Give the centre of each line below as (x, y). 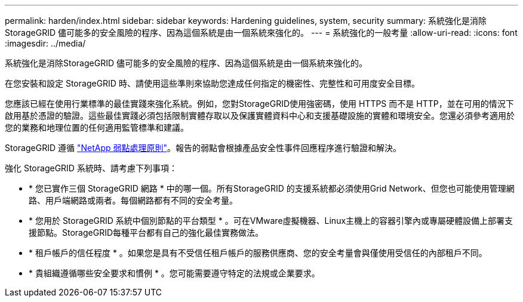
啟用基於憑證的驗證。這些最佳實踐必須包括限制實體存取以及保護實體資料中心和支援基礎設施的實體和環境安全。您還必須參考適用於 (260, 115)
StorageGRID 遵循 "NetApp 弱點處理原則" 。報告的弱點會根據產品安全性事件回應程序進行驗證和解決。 (203, 148)
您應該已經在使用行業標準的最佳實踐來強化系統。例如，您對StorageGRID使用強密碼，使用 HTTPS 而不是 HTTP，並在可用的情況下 (259, 104)
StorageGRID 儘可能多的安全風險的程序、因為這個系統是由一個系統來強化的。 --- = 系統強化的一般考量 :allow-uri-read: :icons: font (261, 33)
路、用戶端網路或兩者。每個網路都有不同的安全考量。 (133, 200)
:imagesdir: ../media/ (45, 43)
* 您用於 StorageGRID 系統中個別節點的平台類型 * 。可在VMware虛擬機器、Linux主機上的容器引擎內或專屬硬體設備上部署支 (271, 221)
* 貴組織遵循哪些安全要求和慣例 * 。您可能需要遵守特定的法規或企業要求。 (174, 273)
